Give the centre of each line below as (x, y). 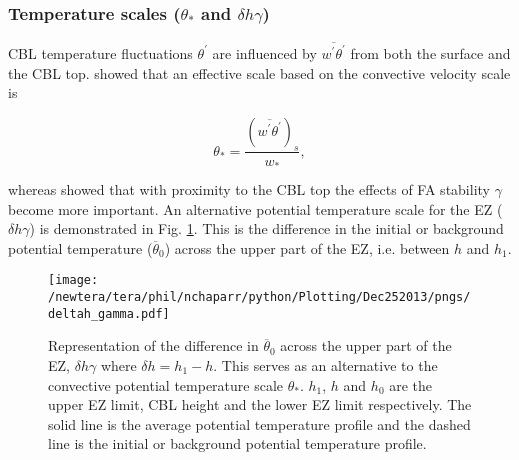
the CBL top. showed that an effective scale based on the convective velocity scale (259, 72)
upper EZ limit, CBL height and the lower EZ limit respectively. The (260, 404)
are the (411, 384)
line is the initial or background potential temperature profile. (237, 443)
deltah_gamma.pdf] (109, 313)
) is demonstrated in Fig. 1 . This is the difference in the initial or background (266, 228)
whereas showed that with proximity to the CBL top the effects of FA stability (249, 189)
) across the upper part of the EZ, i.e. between (307, 247)
